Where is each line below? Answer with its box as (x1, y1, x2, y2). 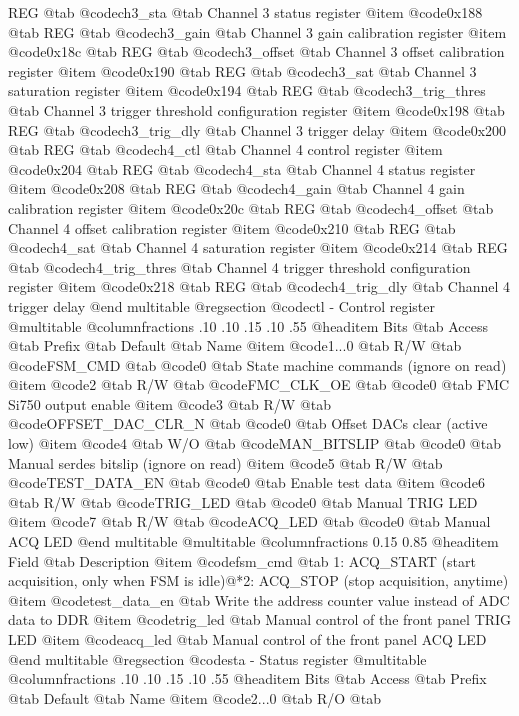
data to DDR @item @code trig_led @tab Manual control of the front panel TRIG (8, 609, 512, 630)
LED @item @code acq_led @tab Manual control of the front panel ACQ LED (8, 629, 487, 649)
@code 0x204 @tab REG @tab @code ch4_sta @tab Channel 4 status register (8, 158, 476, 179)
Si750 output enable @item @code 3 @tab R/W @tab (8, 393, 332, 414)
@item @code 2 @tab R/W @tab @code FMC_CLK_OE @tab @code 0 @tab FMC (8, 374, 510, 395)
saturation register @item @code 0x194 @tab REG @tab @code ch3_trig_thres (8, 80, 486, 101)
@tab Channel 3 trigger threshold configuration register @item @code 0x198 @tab (8, 99, 505, 120)
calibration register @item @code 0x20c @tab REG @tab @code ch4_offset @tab (8, 197, 494, 218)
